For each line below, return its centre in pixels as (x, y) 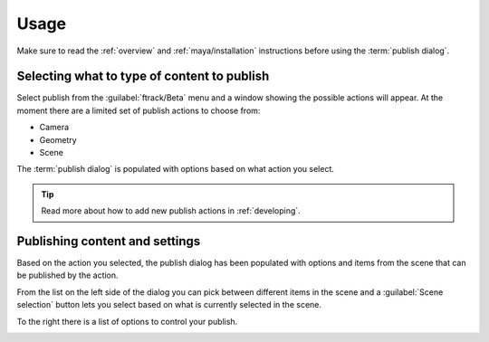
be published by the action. (67, 275)
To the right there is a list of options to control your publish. (127, 321)
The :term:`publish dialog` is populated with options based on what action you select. (175, 169)
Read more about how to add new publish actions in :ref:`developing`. (171, 211)
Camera (54, 128)
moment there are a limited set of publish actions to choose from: (139, 110)
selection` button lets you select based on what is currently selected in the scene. (169, 305)
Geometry (58, 139)
